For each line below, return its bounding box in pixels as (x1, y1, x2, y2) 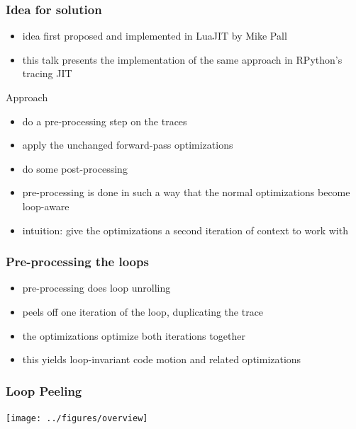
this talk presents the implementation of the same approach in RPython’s (22, 52, 343, 67)
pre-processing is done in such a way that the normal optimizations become (22, 185, 350, 200)
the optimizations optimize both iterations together (22, 328, 245, 343)
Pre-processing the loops (6, 253, 149, 270)
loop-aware (22, 198, 69, 213)
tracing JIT (22, 66, 72, 81)
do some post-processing (22, 161, 128, 176)
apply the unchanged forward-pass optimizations (22, 137, 233, 152)
